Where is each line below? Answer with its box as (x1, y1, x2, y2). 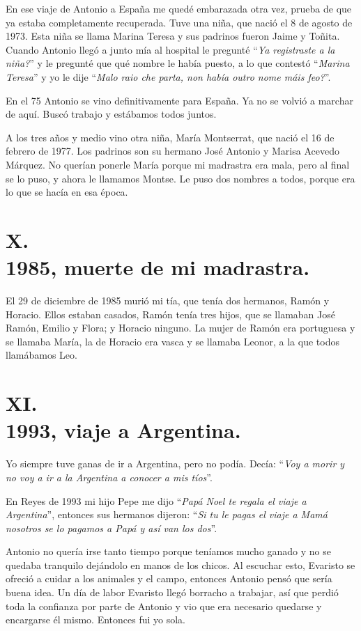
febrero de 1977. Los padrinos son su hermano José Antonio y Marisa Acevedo (6, 143, 339, 158)
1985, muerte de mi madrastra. (6, 253, 310, 281)
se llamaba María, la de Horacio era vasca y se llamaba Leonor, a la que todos (6, 334, 339, 348)
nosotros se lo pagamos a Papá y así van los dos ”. (6, 520, 217, 535)
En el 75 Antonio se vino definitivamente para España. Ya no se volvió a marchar (6, 93, 353, 107)
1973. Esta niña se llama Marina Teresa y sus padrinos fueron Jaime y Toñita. (6, 29, 340, 43)
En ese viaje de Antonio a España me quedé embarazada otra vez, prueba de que (6, 1, 352, 15)
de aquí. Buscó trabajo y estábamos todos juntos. (6, 107, 217, 121)
